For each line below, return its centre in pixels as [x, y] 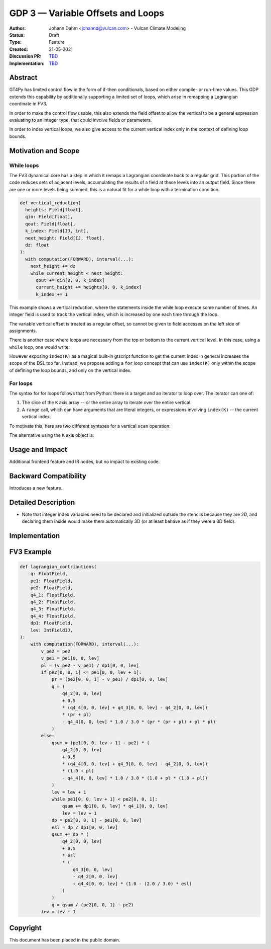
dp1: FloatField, [52, 623]
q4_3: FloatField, [53, 609]
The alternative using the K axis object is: [52, 435]
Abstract [23, 78]
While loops [24, 165]
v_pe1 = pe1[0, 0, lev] [70, 658]
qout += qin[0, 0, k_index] [70, 280]
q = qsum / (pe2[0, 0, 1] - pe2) [93, 905]
